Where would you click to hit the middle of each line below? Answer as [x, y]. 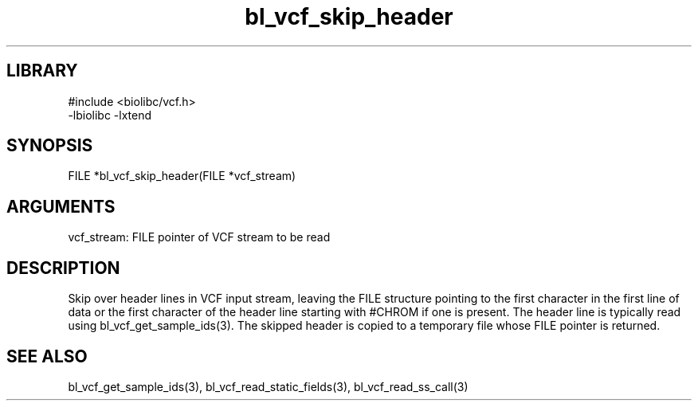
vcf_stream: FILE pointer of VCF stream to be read [199, 237]
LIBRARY [42, 71]
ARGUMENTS [61, 206]
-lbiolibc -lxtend [110, 115]
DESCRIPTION [63, 268]
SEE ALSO [47, 356]
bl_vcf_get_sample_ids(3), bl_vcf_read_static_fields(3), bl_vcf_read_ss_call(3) [268, 386]
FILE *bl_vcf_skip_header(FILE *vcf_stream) [182, 176]
